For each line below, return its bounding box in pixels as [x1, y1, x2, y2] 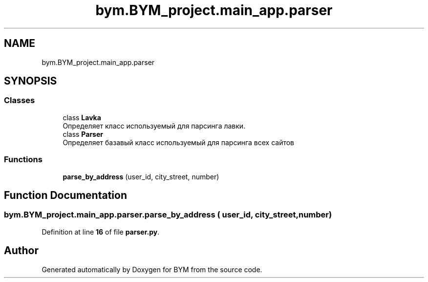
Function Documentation [4, 189, 127, 201]
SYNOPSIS [4, 75, 57, 87]
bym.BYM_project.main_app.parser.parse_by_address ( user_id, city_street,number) [4, 210, 332, 220]
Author [4, 244, 39, 257]
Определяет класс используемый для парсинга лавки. [63, 121, 246, 130]
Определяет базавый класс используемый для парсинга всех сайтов [63, 138, 295, 147]
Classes [4, 95, 35, 106]
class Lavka [63, 113, 101, 122]
